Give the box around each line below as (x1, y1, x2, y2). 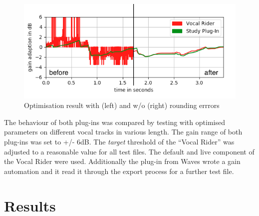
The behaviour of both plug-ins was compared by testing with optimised (4, 116, 225, 127)
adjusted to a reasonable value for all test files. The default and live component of (4, 146, 255, 156)
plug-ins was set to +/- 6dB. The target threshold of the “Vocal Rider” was (4, 136, 235, 147)
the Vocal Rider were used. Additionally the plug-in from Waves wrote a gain (4, 156, 241, 166)
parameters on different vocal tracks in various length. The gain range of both (4, 126, 243, 137)
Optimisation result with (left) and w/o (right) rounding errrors (24, 100, 220, 110)
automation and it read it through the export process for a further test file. (4, 165, 234, 176)
